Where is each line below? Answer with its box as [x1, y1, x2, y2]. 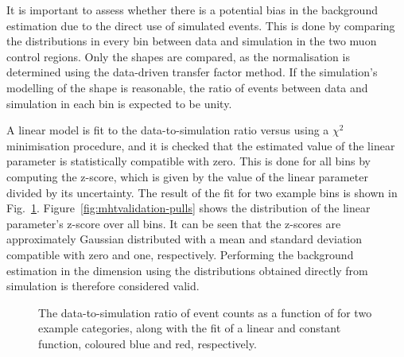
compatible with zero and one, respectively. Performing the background [6, 246, 354, 262]
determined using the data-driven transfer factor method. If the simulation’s [6, 64, 378, 80]
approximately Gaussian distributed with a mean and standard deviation [6, 231, 363, 247]
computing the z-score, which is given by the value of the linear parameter [6, 168, 368, 184]
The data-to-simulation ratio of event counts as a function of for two [38, 304, 372, 320]
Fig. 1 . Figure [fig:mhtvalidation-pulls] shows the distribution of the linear [6, 200, 371, 216]
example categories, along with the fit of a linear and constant [38, 320, 341, 336]
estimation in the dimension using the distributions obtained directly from [6, 262, 368, 278]
